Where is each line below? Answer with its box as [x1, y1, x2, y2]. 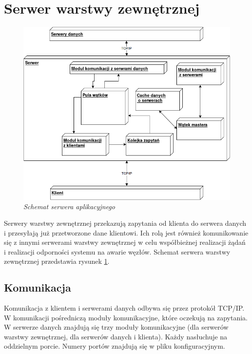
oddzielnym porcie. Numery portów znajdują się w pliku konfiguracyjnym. [4, 341, 225, 351]
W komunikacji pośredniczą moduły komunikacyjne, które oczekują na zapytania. [4, 312, 248, 322]
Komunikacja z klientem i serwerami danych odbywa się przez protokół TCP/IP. [4, 303, 245, 313]
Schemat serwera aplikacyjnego [23, 201, 115, 212]
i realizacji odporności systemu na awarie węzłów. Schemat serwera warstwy [4, 246, 231, 256]
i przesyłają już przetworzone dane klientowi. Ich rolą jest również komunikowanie [4, 227, 249, 237]
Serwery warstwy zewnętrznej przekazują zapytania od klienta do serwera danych [4, 217, 247, 228]
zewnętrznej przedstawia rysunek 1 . [4, 256, 110, 266]
